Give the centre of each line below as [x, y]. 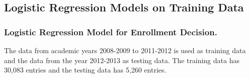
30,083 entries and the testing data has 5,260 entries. [85, 70]
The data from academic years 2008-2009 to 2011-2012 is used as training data [125, 50]
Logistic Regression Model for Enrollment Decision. [111, 32]
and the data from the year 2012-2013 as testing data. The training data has [122, 60]
